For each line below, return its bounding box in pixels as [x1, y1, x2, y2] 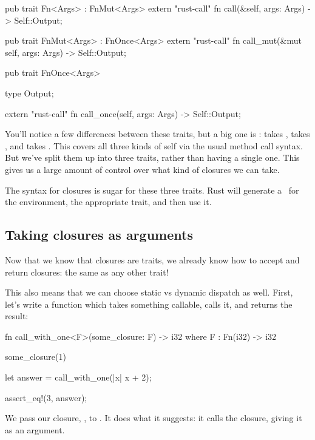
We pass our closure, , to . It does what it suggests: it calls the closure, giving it [5, 411, 302, 424]
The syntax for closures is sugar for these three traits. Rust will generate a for [5, 183, 299, 196]
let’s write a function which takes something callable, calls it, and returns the [5, 297, 293, 310]
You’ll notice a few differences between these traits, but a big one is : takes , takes [5, 127, 310, 140]
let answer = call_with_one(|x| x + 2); [5, 371, 152, 384]
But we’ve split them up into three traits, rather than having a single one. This [5, 151, 300, 164]
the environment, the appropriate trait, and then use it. [5, 195, 212, 208]
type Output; [5, 86, 54, 99]
